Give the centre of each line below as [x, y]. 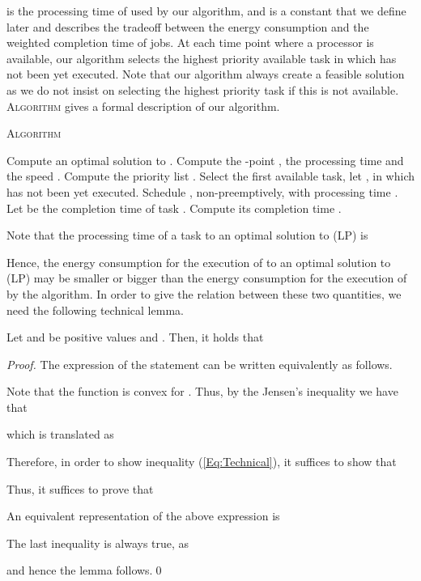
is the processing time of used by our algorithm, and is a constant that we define [206, 11]
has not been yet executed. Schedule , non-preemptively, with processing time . [202, 191]
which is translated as [60, 434]
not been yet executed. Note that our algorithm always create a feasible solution [206, 74]
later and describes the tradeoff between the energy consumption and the [188, 26]
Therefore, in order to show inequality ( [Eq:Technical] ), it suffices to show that [202, 462]
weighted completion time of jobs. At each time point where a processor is [190, 42]
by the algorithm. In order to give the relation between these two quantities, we [204, 293]
